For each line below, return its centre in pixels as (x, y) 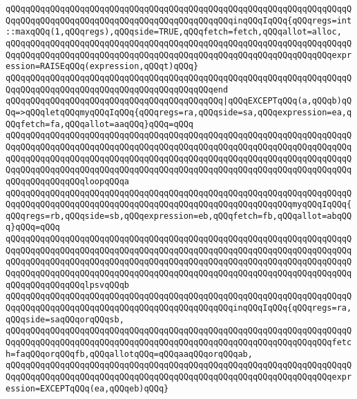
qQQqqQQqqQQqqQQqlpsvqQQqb (67, 285)
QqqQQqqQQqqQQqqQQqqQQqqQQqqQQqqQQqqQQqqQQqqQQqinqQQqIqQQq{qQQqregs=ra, (179, 308)
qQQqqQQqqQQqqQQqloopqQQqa (67, 181)
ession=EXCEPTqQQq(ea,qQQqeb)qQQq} (87, 388)
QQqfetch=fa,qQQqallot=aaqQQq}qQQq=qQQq (100, 124)
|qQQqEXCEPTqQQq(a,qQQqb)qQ (288, 101)
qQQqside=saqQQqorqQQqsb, (65, 319)
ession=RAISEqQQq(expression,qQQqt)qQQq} (102, 67)
